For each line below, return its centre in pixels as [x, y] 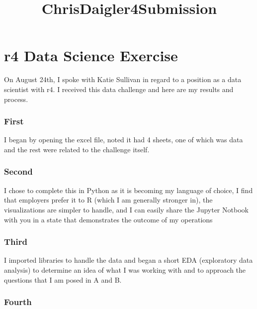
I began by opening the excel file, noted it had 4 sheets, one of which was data [124, 140]
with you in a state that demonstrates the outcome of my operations [108, 219]
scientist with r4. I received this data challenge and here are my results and [119, 89]
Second [18, 171]
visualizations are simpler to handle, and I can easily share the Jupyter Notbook [126, 209]
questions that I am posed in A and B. [63, 279]
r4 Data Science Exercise [91, 55]
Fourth [18, 302]
